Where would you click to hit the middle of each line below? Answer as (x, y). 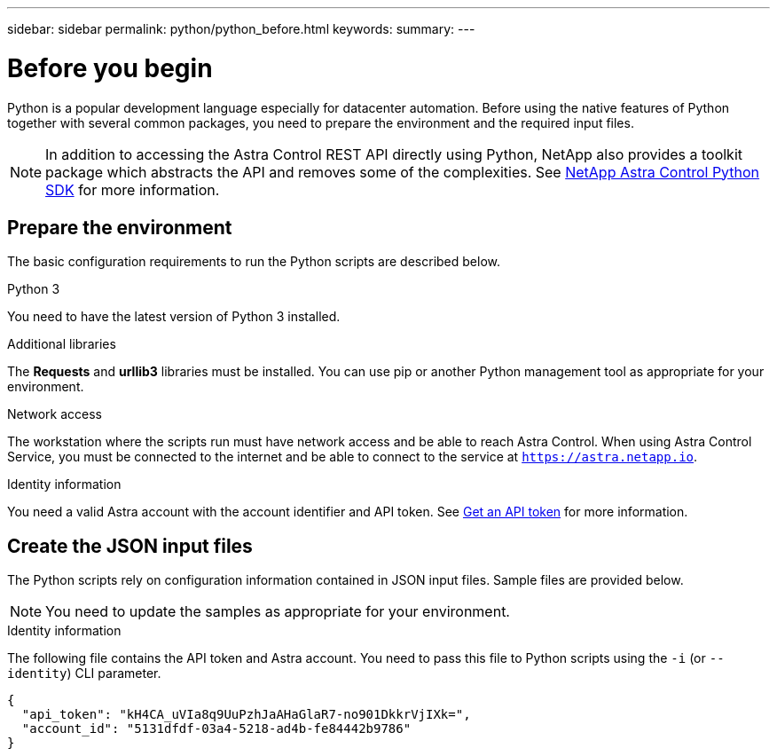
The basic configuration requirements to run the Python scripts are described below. (254, 262)
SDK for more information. (133, 189)
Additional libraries (62, 344)
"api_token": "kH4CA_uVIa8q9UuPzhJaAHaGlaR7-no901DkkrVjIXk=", (246, 715)
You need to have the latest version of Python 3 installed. (174, 317)
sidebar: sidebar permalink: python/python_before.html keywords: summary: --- (241, 29)
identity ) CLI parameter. (84, 673)
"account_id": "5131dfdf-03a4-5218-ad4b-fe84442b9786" (216, 729)
